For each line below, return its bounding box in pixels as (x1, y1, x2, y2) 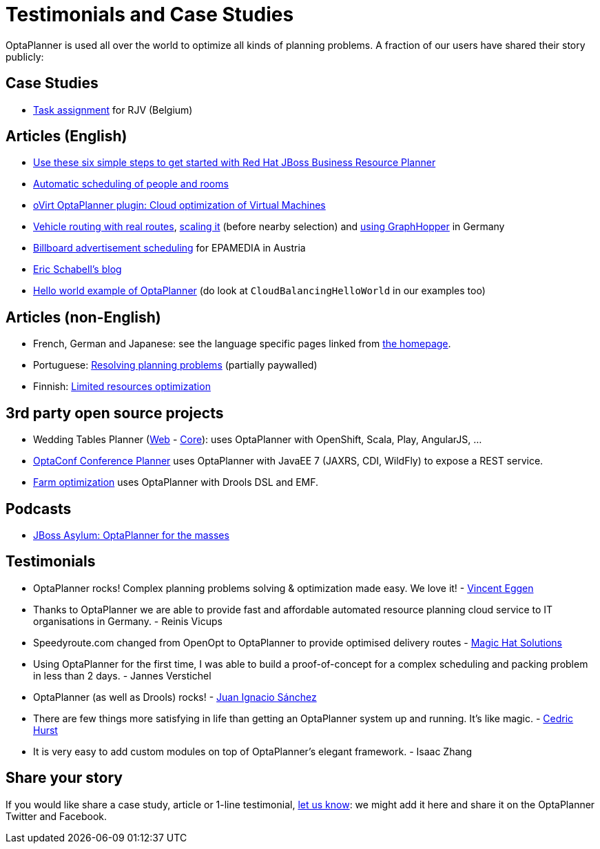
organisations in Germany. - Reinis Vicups (33, 615, 223, 627)
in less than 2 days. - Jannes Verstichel (33, 669, 211, 682)
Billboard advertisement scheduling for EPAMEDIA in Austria (33, 242, 306, 254)
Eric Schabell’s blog (33, 263, 122, 276)
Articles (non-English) (6, 308, 161, 326)
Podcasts (6, 500, 72, 518)
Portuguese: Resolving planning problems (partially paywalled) (33, 359, 318, 371)
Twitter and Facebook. (6, 810, 107, 822)
